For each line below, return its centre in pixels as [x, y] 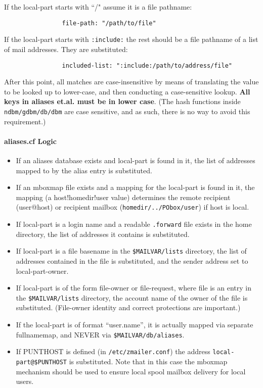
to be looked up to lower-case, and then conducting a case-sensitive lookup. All [127, 91]
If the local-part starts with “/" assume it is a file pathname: [98, 7]
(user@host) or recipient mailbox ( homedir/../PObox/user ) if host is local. [133, 207]
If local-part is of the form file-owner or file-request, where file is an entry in [134, 288]
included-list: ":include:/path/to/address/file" [147, 65]
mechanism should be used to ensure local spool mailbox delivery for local [131, 371]
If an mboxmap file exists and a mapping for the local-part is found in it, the [135, 187]
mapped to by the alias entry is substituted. [84, 170]
